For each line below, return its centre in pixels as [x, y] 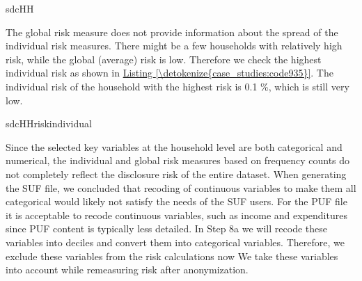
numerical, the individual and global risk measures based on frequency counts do [178, 160]
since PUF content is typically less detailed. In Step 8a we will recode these [166, 228]
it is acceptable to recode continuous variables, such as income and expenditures [176, 215]
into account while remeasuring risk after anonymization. [127, 270]
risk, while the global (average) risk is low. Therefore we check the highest [164, 59]
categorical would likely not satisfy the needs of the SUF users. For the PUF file [176, 201]
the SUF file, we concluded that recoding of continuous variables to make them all [181, 187]
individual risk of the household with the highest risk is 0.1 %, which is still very [178, 86]
